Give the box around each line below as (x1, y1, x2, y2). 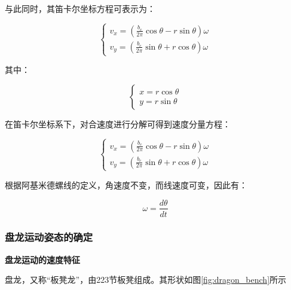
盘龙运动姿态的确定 (5, 230, 93, 245)
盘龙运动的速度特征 (5, 253, 80, 265)
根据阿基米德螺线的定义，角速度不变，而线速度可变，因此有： (5, 178, 247, 191)
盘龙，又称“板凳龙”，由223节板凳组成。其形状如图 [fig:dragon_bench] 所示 (5, 273, 287, 286)
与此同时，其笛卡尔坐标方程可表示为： (5, 2, 155, 14)
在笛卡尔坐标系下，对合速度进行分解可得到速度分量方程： (5, 117, 231, 130)
